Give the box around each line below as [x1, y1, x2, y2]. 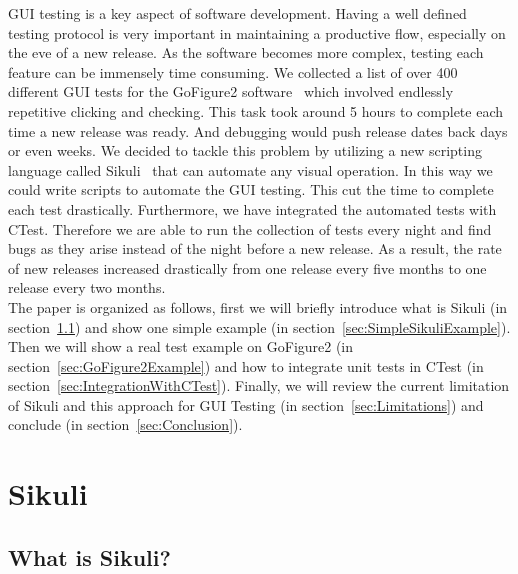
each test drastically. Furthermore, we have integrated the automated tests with [8, 198, 497, 219]
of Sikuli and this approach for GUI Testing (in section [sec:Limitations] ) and [8, 394, 484, 415]
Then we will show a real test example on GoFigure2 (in [8, 336, 354, 357]
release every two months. [8, 277, 166, 298]
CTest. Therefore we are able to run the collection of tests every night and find [8, 218, 492, 239]
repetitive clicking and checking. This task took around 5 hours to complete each [8, 100, 503, 121]
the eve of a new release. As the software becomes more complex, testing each [8, 42, 484, 63]
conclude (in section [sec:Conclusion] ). [8, 414, 243, 435]
